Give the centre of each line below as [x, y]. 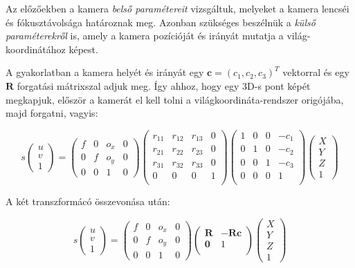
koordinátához [36, 49]
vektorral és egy [316, 72]
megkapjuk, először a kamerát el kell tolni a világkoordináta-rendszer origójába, [175, 99]
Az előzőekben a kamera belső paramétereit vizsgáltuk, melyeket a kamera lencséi [177, 8]
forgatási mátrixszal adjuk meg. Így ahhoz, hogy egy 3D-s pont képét [164, 85]
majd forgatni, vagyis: [52, 113]
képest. [83, 49]
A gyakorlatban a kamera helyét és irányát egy [105, 72]
